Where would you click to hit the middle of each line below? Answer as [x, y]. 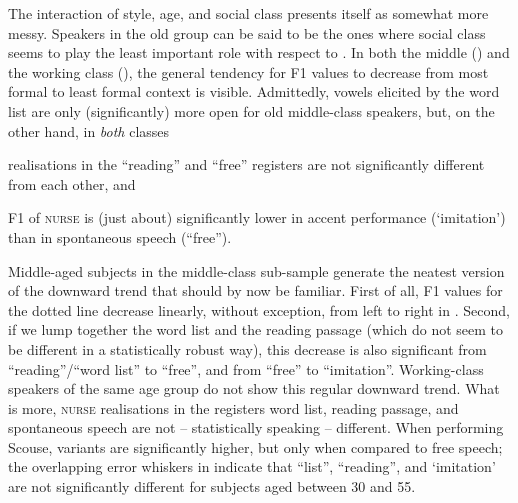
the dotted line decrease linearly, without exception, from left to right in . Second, [259, 309]
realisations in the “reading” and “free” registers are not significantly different [246, 164]
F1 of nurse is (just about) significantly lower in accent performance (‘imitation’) [257, 217]
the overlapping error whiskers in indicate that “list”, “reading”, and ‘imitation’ [252, 466]
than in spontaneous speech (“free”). [120, 236]
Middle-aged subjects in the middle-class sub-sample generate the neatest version [256, 270]
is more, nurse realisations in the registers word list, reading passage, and [233, 407]
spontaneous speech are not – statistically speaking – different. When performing [256, 427]
